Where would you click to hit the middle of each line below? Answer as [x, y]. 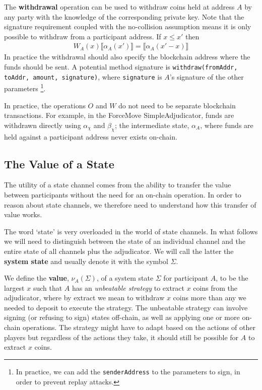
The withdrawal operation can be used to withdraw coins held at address [119, 7]
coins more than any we [210, 298]
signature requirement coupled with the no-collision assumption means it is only [128, 26]
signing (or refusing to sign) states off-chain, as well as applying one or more [122, 317]
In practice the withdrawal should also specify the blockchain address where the [127, 57]
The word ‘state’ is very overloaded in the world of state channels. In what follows [131, 231]
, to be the [232, 278]
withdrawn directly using [43, 125]
